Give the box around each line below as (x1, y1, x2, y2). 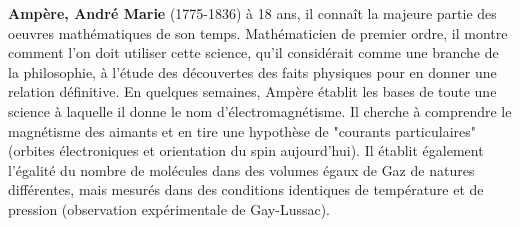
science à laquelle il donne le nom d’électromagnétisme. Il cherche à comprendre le (8, 100, 512, 121)
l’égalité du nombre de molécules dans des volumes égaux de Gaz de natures (8, 159, 475, 180)
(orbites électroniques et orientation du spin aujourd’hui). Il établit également (8, 140, 484, 161)
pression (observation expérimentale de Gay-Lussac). (8, 198, 330, 219)
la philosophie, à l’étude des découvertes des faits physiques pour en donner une (8, 61, 497, 82)
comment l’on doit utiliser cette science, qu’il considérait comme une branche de (8, 42, 499, 63)
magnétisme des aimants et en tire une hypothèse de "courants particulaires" (8, 120, 476, 141)
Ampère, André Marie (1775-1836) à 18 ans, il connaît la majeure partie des (8, 3, 497, 23)
